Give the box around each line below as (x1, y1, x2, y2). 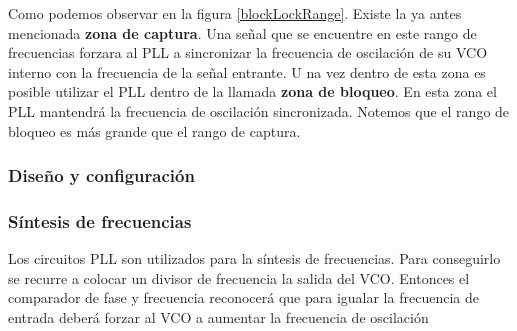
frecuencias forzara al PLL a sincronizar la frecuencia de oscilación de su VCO (8, 42, 488, 63)
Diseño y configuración (8, 163, 195, 188)
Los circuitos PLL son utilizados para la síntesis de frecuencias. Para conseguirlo (8, 248, 501, 269)
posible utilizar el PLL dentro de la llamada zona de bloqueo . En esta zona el (8, 81, 497, 102)
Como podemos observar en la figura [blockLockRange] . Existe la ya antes (8, 3, 462, 23)
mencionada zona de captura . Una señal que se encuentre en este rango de (8, 22, 477, 43)
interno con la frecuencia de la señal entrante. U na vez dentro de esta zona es (8, 61, 486, 82)
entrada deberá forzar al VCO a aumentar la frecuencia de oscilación (8, 307, 429, 327)
